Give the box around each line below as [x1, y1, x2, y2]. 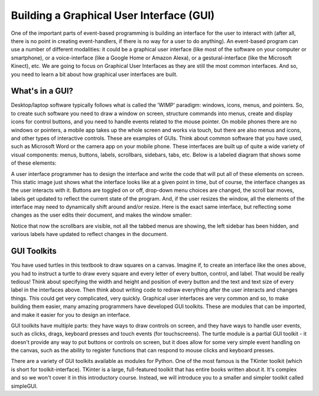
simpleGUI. [11, 382, 38, 390]
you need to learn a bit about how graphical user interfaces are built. [11, 71, 178, 78]
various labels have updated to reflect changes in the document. [11, 231, 168, 238]
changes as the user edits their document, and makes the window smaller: [11, 211, 192, 218]
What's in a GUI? [11, 86, 74, 96]
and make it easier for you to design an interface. [11, 311, 131, 318]
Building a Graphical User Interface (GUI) [11, 9, 215, 22]
